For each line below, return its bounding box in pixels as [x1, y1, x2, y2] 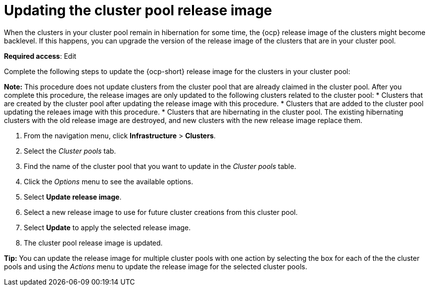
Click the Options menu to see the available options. [24, 177, 193, 186]
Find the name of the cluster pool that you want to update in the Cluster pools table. [24, 162, 296, 170]
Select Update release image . [24, 192, 122, 201]
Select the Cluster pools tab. [24, 146, 116, 155]
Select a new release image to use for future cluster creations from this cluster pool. [24, 207, 298, 216]
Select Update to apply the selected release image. [24, 223, 191, 232]
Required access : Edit [4, 51, 77, 60]
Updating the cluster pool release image [4, 2, 272, 19]
